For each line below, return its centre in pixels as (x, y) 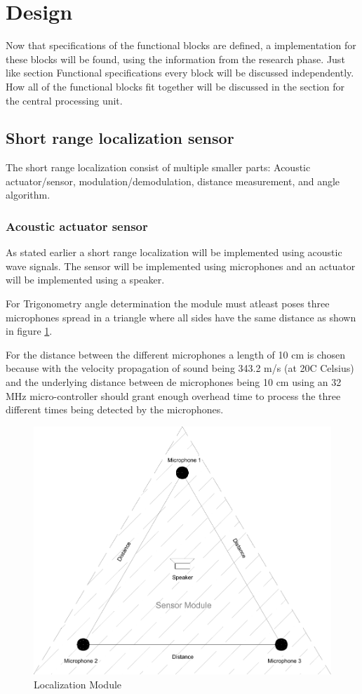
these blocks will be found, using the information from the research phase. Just (175, 59)
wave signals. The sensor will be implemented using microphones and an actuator (181, 266)
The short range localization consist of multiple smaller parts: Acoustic (158, 167)
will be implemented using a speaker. (85, 280)
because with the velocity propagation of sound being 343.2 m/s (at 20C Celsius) (180, 368)
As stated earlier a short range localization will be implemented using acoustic (174, 252)
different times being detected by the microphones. (115, 409)
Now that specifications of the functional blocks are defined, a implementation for (181, 45)
